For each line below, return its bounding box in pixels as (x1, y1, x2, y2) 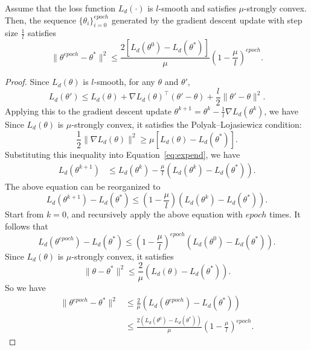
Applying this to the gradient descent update (5, 104, 172, 117)
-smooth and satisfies (158, 2, 236, 14)
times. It (269, 208, 301, 220)
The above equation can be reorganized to (5, 180, 161, 192)
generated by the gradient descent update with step (111, 13, 303, 26)
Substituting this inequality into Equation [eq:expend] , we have (5, 148, 240, 160)
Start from (5, 208, 44, 220)
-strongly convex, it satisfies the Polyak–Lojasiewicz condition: (71, 117, 302, 130)
